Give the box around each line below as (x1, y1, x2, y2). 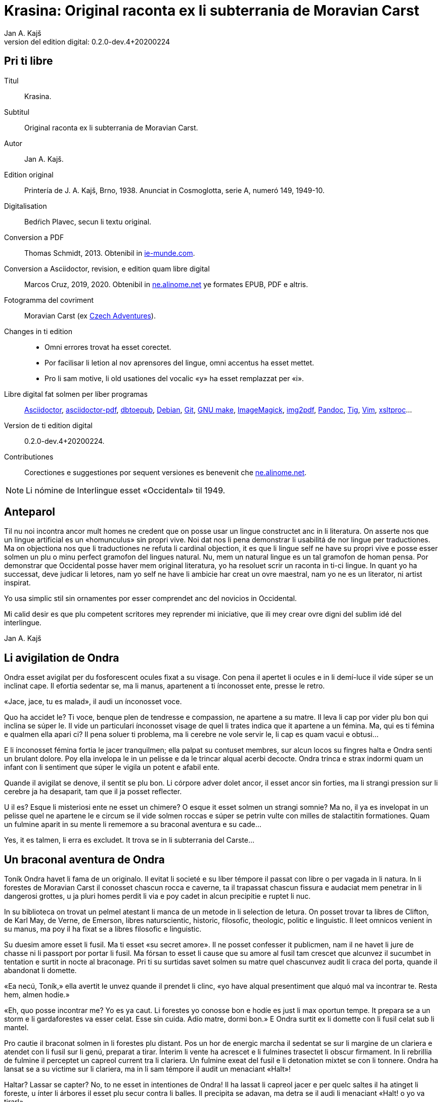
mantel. (4, 1023, 29, 1032)
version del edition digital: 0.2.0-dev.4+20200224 (4, 37, 170, 46)
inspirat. (4, 578, 31, 587)
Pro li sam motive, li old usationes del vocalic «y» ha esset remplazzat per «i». (45, 374, 304, 383)
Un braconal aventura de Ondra (4, 853, 165, 866)
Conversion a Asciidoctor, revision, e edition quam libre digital (4, 264, 210, 273)
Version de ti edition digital (4, 421, 93, 430)
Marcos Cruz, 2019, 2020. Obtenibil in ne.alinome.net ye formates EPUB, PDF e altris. (24, 280, 308, 289)
